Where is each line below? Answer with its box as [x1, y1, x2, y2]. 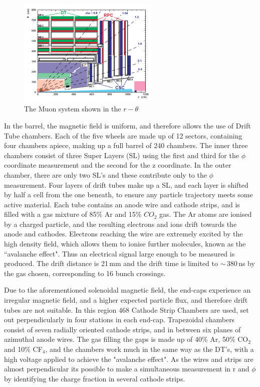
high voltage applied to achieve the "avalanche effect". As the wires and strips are [4, 353, 253, 364]
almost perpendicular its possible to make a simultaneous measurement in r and [4, 363, 249, 374]
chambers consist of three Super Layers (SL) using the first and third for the [4, 150, 239, 160]
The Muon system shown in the [24, 103, 121, 114]
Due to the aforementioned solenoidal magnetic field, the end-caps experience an [4, 285, 251, 295]
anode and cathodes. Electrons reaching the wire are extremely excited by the [4, 228, 243, 239]
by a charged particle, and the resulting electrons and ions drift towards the [4, 218, 237, 229]
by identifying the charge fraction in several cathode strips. [4, 373, 185, 383]
